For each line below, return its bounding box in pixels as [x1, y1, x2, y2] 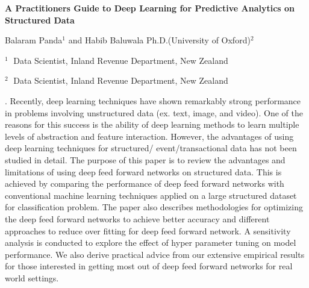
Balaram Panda [5, 34, 63, 46]
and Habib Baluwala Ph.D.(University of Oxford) [68, 34, 251, 46]
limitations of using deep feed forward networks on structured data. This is [5, 165, 282, 178]
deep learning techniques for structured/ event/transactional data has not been [5, 142, 297, 154]
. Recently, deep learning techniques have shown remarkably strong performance [5, 94, 301, 107]
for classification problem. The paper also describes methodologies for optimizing [5, 201, 303, 213]
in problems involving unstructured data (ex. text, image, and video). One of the [5, 106, 303, 119]
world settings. [5, 271, 59, 284]
